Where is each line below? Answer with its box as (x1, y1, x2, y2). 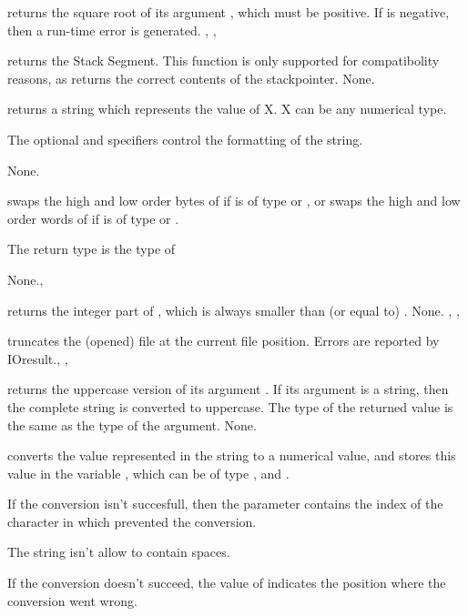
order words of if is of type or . (7, 208, 179, 227)
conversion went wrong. (7, 591, 137, 610)
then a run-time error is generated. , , (7, 20, 217, 39)
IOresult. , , (7, 348, 68, 368)
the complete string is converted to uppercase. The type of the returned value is (7, 397, 453, 416)
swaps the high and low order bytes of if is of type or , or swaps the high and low (7, 191, 461, 210)
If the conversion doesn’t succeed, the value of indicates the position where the (7, 573, 446, 592)
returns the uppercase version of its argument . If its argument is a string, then (7, 379, 449, 399)
